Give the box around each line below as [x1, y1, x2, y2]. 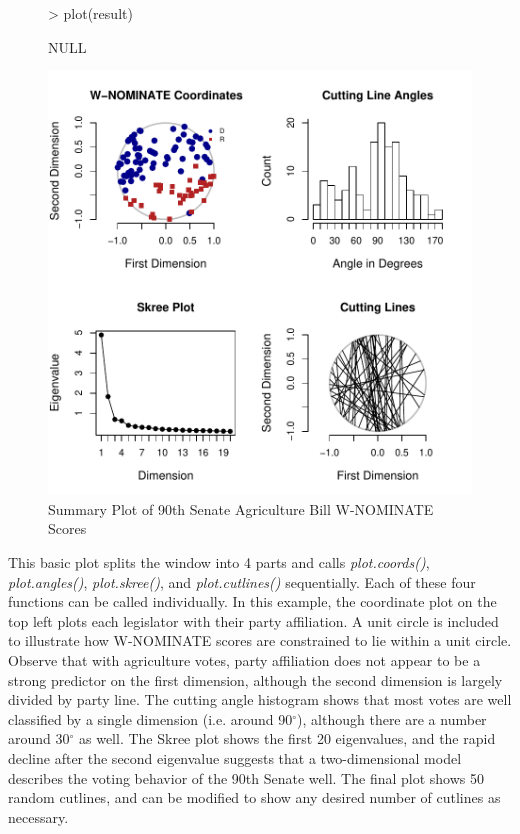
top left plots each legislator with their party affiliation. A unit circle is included [8, 610, 499, 631]
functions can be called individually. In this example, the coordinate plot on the [8, 591, 497, 612]
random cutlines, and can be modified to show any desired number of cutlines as [8, 787, 501, 808]
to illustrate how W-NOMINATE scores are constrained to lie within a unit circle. [8, 630, 512, 651]
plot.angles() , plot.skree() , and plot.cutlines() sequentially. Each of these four [8, 571, 476, 592]
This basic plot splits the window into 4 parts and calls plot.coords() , [8, 551, 430, 572]
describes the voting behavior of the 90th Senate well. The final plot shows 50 [8, 767, 484, 788]
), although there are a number [297, 708, 487, 729]
